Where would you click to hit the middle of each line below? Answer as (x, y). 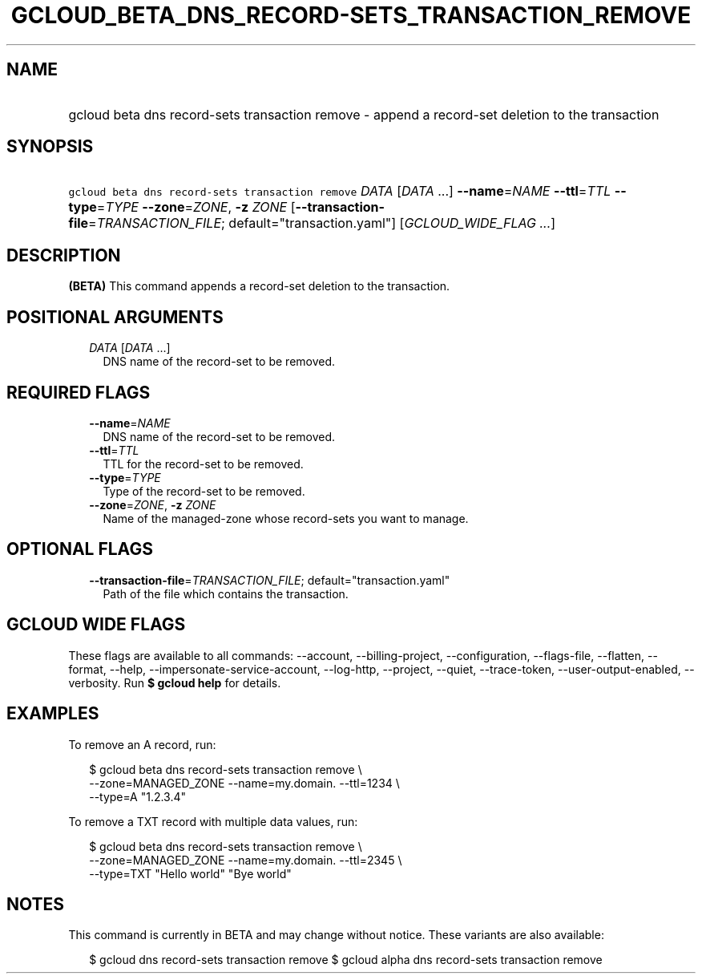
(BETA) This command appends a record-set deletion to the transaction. (259, 286)
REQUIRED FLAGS (79, 392)
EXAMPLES (53, 714)
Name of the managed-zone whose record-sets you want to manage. (286, 518)
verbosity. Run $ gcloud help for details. (175, 682)
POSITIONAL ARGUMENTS (115, 317)
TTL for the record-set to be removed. (203, 464)
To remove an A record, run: (142, 744)
